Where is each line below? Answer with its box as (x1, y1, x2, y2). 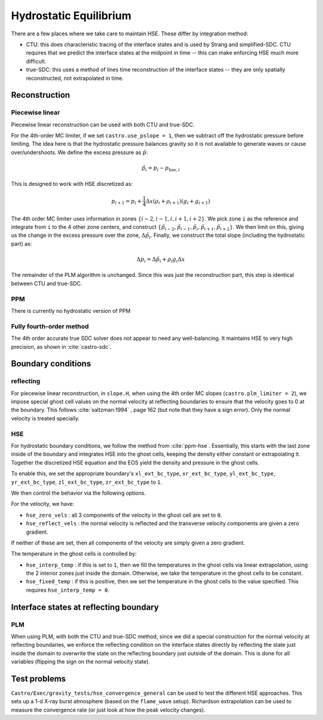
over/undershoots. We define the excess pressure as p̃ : (11, 149, 148, 156)
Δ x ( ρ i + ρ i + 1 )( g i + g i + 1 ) (145, 198, 211, 206)
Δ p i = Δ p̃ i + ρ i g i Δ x (136, 255, 185, 264)
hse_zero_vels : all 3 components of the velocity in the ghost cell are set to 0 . (26, 511, 223, 519)
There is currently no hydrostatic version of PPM (11, 307, 131, 314)
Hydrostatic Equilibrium (11, 9, 132, 22)
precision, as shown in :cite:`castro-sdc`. (11, 343, 112, 350)
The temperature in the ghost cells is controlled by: (11, 550, 137, 558)
